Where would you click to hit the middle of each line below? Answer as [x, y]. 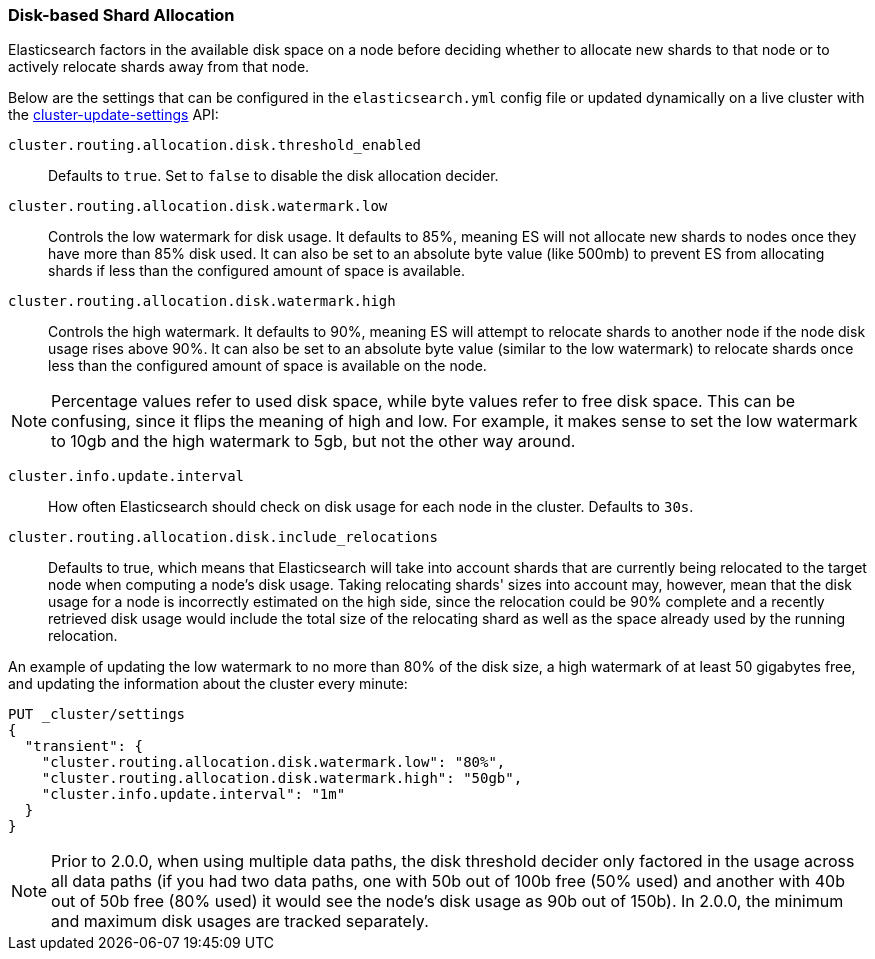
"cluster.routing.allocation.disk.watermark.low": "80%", [273, 762]
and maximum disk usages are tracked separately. [240, 921]
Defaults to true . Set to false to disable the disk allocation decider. [273, 176]
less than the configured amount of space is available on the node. [267, 366]
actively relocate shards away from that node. [159, 67]
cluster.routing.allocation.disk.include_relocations [223, 537]
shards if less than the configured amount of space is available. [256, 271]
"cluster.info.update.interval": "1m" [193, 794]
